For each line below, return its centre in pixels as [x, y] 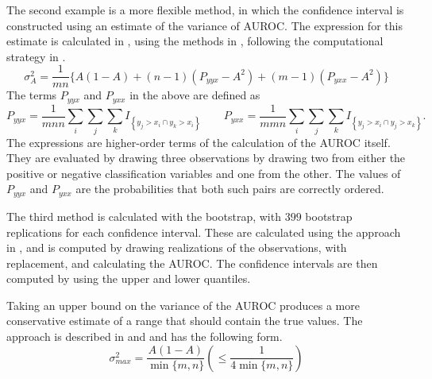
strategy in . [36, 56]
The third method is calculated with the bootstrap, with [144, 216]
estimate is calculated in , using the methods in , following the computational [195, 41]
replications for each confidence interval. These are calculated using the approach [204, 232]
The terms [32, 95]
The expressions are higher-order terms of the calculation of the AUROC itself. [199, 142]
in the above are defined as [195, 95]
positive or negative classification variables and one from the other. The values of [204, 173]
